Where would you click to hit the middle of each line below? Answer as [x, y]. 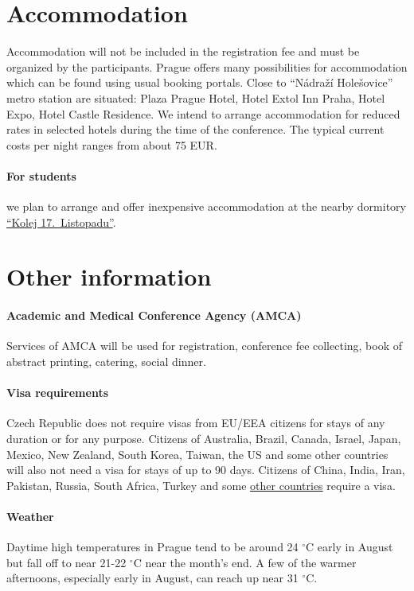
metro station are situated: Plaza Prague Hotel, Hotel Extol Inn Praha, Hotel [196, 97]
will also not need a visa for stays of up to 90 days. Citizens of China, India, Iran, [206, 470]
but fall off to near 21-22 [66, 562]
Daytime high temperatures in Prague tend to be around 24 [152, 547]
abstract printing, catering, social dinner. [106, 362]
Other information [109, 276]
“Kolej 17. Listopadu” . [61, 222]
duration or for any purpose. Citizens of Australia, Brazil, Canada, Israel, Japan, [204, 439]
